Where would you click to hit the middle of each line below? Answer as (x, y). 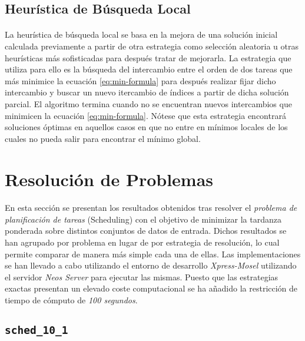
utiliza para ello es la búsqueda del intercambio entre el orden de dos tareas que (149, 69)
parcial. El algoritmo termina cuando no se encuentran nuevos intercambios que (148, 103)
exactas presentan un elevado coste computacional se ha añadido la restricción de (151, 288)
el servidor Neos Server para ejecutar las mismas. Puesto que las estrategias (142, 277)
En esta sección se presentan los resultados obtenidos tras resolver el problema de (151, 208)
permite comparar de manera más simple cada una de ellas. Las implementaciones (153, 254)
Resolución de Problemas (109, 179)
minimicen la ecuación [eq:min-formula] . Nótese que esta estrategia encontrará (145, 115)
